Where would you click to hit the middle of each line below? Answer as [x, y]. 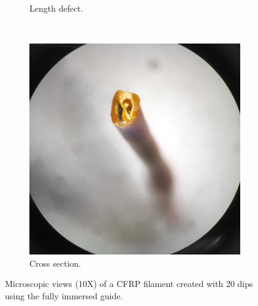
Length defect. [56, 8]
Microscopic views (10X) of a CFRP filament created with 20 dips [129, 284]
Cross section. [55, 263]
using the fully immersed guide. [64, 295]
